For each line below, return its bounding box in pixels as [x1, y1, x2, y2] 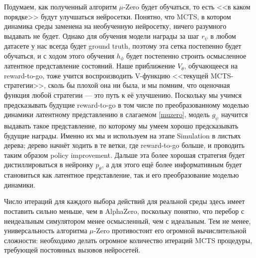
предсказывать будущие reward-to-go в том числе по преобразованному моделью [4, 99, 249, 110]
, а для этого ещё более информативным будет [101, 159, 242, 170]
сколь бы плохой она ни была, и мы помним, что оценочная [48, 80, 230, 90]
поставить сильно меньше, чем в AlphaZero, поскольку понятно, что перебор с [4, 206, 245, 216]
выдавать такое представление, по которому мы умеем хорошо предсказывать [4, 121, 239, 131]
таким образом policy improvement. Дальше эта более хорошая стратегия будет [4, 149, 245, 160]
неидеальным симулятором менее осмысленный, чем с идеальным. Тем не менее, [4, 215, 251, 226]
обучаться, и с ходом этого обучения [4, 50, 114, 61]
